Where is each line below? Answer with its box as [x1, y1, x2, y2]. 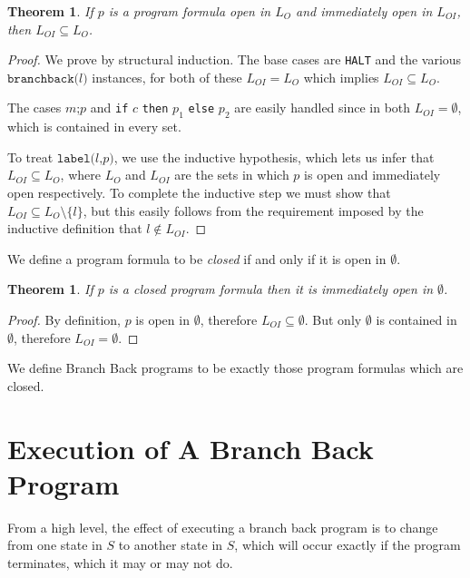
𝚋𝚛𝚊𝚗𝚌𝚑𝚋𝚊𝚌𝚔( [7, 72, 79, 85]
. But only [304, 309, 362, 328]
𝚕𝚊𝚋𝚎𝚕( [56, 152, 96, 165]
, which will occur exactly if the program [234, 535, 461, 554]
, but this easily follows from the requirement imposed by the [83, 201, 424, 220]
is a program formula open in [108, 2, 271, 20]
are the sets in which [174, 165, 289, 184]
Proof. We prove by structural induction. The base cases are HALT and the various [7, 50, 462, 69]
